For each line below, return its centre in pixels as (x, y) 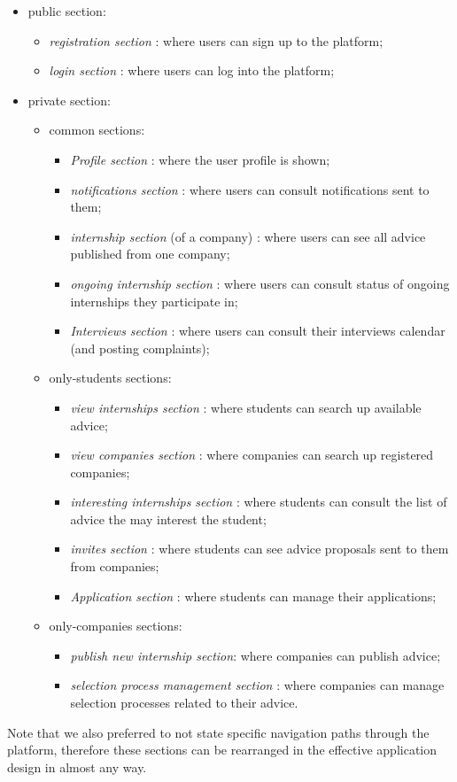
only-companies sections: (116, 626)
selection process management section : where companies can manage (257, 685)
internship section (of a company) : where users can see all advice (248, 236)
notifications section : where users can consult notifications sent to (250, 189)
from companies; (115, 566)
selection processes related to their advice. (184, 703)
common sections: (97, 130)
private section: (69, 100)
